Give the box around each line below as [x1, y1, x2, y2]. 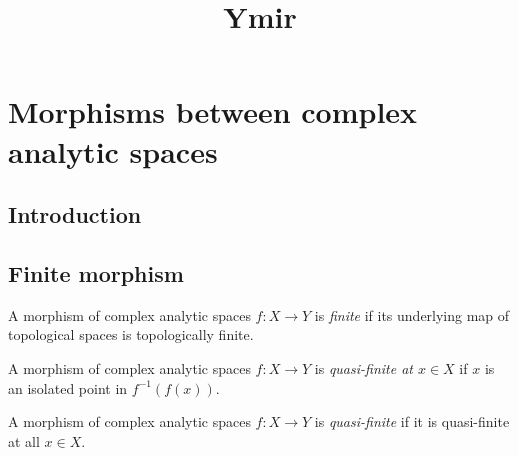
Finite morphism [8, 257, 184, 288]
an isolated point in [8, 377, 128, 398]
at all [8, 430, 40, 451]
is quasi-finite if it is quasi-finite [314, 411, 510, 432]
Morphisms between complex [8, 91, 418, 132]
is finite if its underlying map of [314, 304, 510, 325]
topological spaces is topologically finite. [8, 324, 254, 345]
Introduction [8, 199, 142, 230]
